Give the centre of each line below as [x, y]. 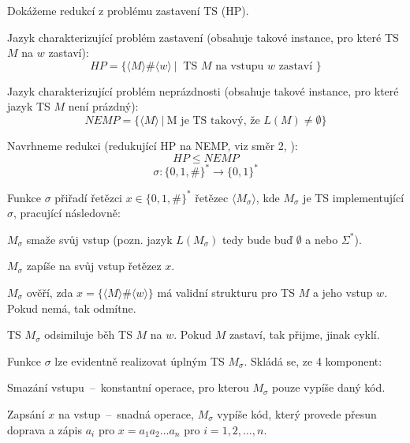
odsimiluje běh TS [88, 334]
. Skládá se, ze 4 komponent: [313, 360]
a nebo [322, 239]
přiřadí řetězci [88, 197]
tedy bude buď [257, 239]
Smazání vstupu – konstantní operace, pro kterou [128, 387]
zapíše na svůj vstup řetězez [94, 266]
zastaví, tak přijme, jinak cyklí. [304, 334]
